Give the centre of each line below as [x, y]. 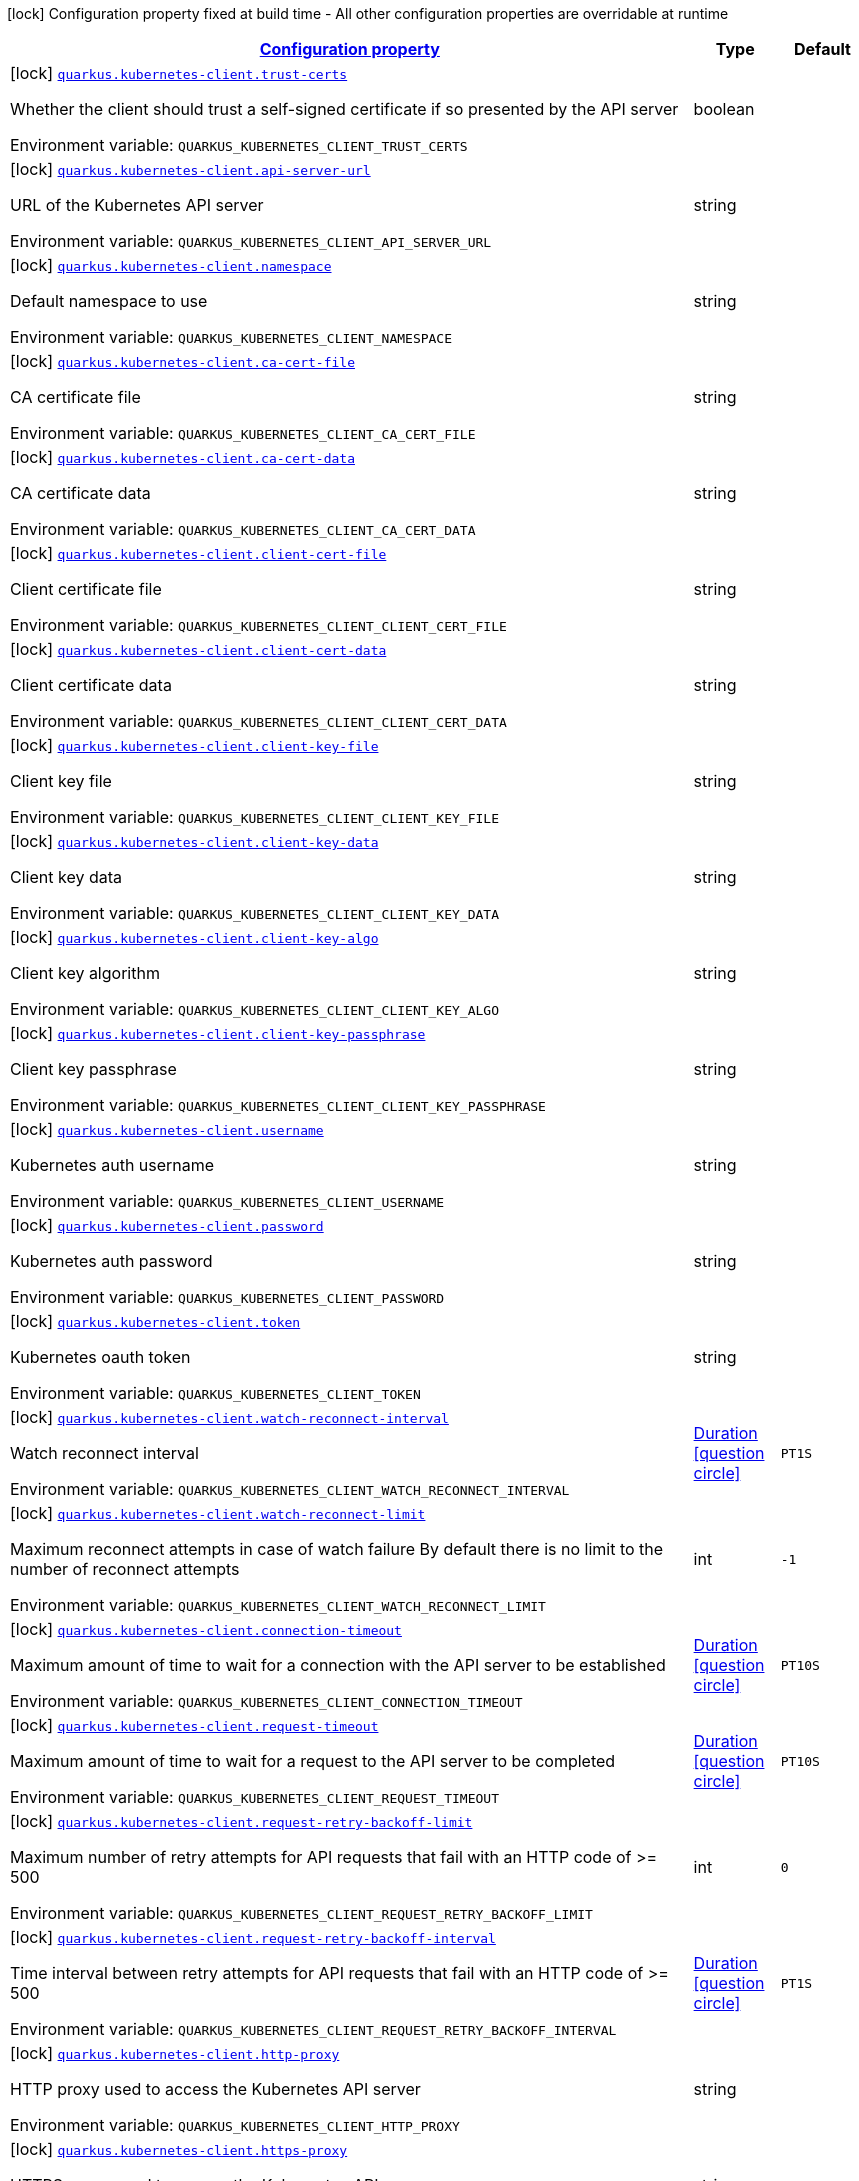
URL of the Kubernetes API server [137, 205]
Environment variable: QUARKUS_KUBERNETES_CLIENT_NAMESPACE [231, 337]
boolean [724, 109]
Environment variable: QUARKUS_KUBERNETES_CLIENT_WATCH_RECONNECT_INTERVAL [290, 1489]
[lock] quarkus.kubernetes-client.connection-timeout [206, 1629]
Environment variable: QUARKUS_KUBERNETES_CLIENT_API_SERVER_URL [251, 241]
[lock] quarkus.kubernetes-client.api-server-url [190, 169]
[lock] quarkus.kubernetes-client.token [155, 1321]
